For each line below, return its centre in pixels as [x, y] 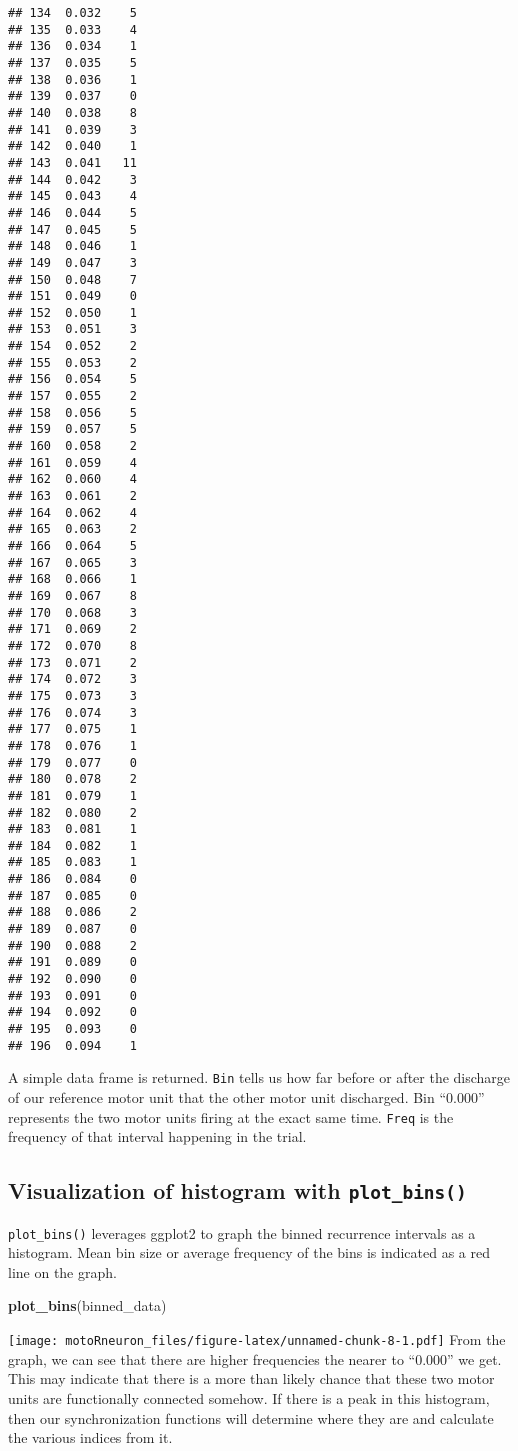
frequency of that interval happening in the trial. [157, 1136]
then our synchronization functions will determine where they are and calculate [251, 1417]
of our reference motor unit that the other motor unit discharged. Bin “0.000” [246, 1097]
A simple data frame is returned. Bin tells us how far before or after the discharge [259, 1077]
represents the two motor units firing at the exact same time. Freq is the [231, 1116]
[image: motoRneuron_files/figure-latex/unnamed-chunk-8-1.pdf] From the [257, 1339]
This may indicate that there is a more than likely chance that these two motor [251, 1378]
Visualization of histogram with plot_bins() [237, 1190]
